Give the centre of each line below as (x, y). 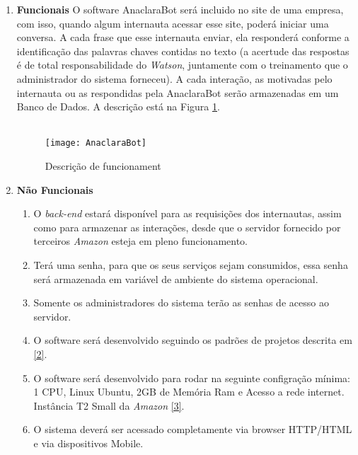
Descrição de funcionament (103, 166)
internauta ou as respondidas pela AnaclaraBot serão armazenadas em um (178, 92)
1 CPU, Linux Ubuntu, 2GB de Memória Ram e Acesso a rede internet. (189, 392)
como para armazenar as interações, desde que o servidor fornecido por (187, 227)
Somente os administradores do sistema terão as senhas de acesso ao (181, 303)
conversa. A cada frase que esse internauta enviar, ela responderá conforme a (183, 37)
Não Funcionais (55, 189)
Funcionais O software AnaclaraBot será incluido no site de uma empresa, (180, 9)
